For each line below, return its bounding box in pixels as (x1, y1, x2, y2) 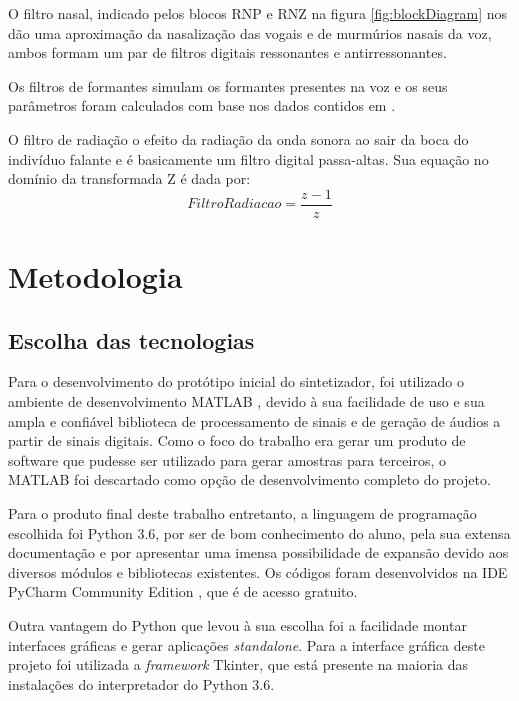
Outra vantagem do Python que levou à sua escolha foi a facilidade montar (8, 614, 467, 635)
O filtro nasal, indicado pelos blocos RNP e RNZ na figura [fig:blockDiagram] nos (8, 3, 508, 23)
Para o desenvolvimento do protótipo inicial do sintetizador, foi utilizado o (8, 371, 464, 392)
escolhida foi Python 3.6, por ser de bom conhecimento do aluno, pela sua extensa (8, 522, 511, 543)
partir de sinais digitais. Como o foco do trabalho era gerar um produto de (8, 430, 466, 451)
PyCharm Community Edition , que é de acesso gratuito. (8, 581, 358, 602)
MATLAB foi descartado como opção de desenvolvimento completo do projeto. (8, 469, 491, 490)
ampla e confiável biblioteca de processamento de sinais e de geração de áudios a (8, 410, 501, 431)
